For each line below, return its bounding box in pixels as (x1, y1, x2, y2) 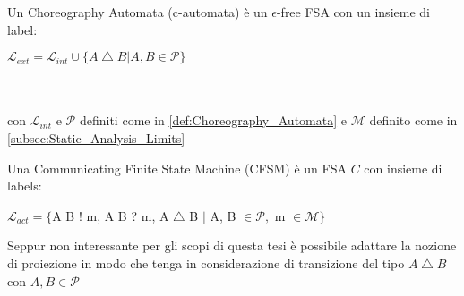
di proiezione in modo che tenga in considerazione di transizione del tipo (7, 253, 405, 272)
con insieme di (364, 158, 443, 177)
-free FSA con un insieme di (276, 3, 430, 21)
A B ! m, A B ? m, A (52, 206, 169, 224)
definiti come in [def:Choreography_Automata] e (79, 111, 347, 130)
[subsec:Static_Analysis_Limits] (7, 128, 185, 147)
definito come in (369, 111, 458, 130)
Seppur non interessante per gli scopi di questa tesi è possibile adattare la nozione (7, 236, 457, 255)
